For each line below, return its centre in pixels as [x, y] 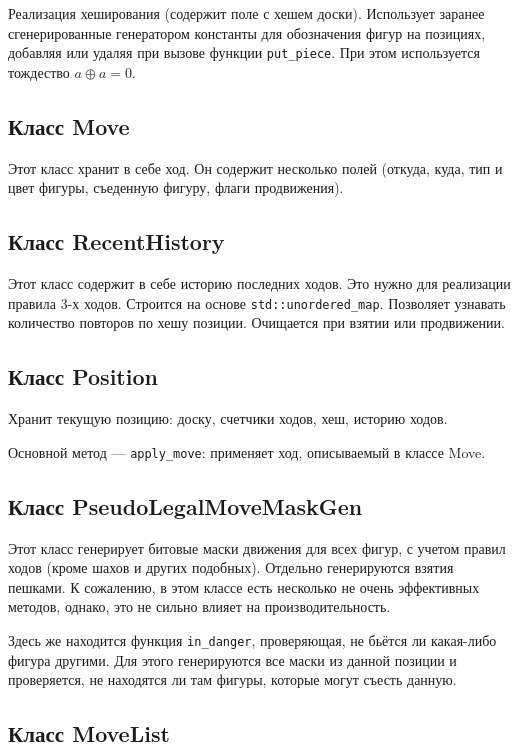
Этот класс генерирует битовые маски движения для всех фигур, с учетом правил [257, 547]
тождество [39, 71]
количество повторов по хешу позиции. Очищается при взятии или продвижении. [256, 322]
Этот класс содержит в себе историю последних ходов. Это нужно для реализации [259, 283]
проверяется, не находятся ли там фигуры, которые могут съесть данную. [232, 679]
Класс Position [83, 376]
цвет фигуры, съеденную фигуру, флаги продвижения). [176, 187]
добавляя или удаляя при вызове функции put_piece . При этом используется [244, 52]
